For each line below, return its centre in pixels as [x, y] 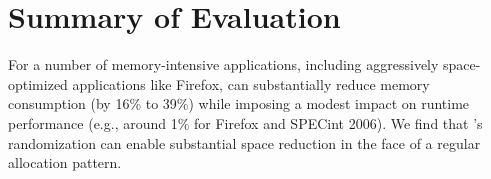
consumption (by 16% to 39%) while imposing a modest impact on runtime [239, 103]
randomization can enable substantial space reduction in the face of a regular [244, 142]
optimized [38, 83]
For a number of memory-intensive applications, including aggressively [223, 64]
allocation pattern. [65, 162]
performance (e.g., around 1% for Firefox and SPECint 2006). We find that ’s [245, 122]
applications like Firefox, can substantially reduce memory [251, 83]
